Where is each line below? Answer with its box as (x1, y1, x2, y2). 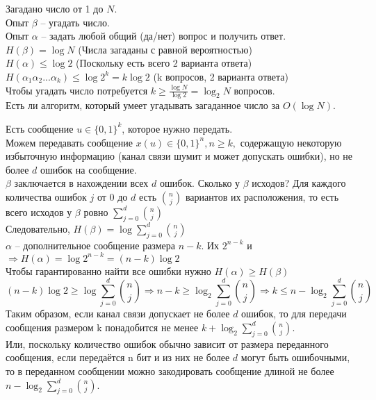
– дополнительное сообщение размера (15, 237, 175, 252)
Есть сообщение (6, 121, 74, 135)
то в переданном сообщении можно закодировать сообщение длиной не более (6, 363, 334, 378)
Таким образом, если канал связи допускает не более (6, 306, 230, 321)
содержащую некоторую (240, 135, 342, 149)
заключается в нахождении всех (14, 176, 149, 190)
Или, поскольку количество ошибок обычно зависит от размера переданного (6, 336, 329, 351)
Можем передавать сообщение (6, 135, 133, 149)
